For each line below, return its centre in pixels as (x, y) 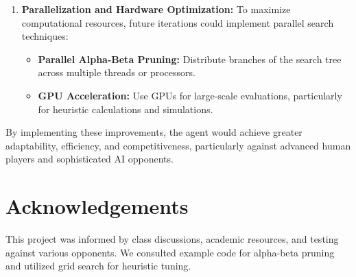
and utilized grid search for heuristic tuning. (98, 266)
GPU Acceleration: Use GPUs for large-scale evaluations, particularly (190, 95)
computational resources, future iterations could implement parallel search (178, 22)
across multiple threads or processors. (117, 72)
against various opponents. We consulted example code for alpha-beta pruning (170, 252)
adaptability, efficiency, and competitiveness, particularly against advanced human (178, 145)
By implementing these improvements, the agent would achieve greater (154, 132)
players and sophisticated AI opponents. (90, 159)
